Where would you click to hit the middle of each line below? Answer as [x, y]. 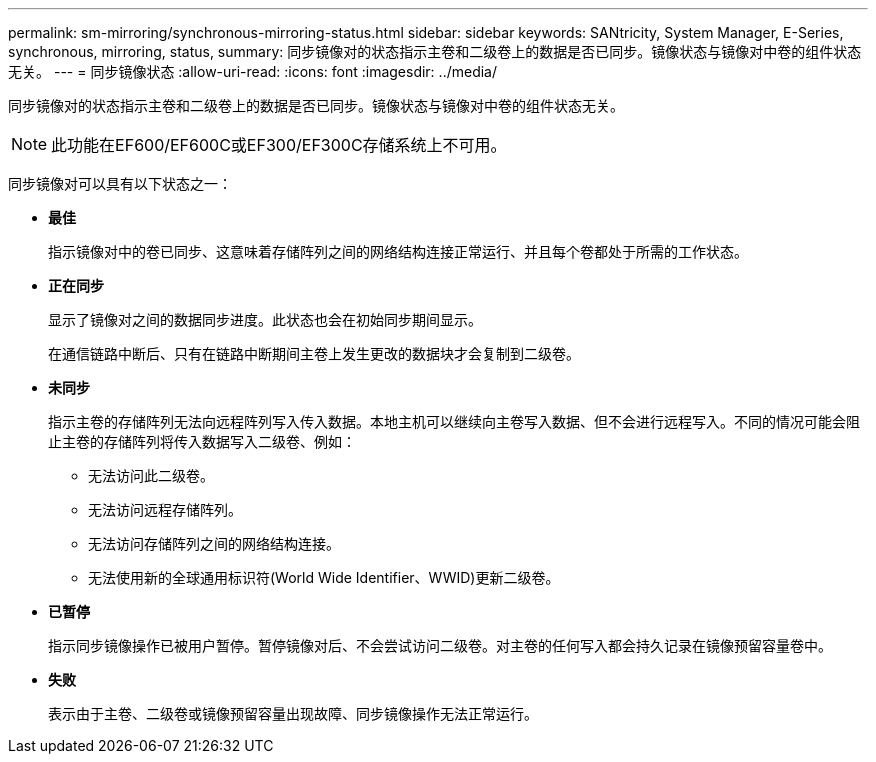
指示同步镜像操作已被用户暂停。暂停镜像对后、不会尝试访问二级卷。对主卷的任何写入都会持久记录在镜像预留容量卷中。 [440, 645]
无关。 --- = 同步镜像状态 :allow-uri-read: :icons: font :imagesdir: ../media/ [253, 71]
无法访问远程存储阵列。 [165, 509]
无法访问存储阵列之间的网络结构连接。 [214, 543]
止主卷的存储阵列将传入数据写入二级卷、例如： [202, 441]
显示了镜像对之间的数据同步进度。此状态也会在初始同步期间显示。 [265, 319]
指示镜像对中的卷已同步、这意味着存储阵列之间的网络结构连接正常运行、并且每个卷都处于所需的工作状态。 [398, 251]
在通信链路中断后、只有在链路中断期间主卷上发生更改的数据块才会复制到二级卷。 [314, 353]
